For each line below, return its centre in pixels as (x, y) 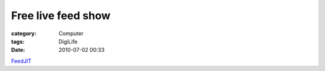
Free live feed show (61, 16)
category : (24, 33)
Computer (71, 33)
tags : (18, 41)
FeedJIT (21, 61)
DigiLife (68, 41)
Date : (18, 50)
